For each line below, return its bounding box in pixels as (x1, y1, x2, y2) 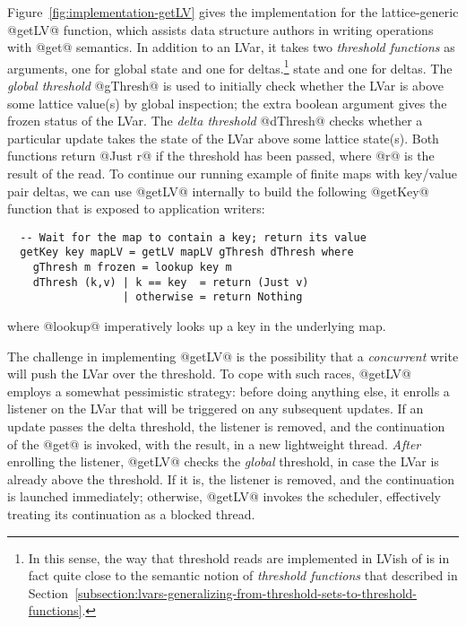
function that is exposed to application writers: (7, 199, 265, 218)
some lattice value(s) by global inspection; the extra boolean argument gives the (7, 93, 447, 112)
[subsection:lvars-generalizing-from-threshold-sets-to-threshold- (74, 583, 417, 602)
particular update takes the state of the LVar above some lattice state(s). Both (7, 128, 439, 147)
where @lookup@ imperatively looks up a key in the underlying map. (7, 317, 386, 335)
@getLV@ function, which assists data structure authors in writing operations (7, 20, 434, 39)
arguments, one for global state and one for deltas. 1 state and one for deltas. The (7, 56, 453, 77)
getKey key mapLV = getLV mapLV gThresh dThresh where (20, 246, 354, 259)
